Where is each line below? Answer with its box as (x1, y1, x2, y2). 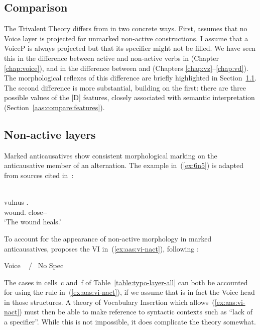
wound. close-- (4, 206, 48, 217)
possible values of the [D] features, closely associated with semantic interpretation (4, 92, 255, 103)
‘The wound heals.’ (4, 216, 61, 227)
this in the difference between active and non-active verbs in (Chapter (4, 52, 219, 63)
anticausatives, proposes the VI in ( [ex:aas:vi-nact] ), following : (4, 243, 199, 254)
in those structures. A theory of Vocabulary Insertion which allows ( (4, 296, 215, 307)
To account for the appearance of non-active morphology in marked (4, 233, 212, 243)
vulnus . (4, 197, 29, 207)
